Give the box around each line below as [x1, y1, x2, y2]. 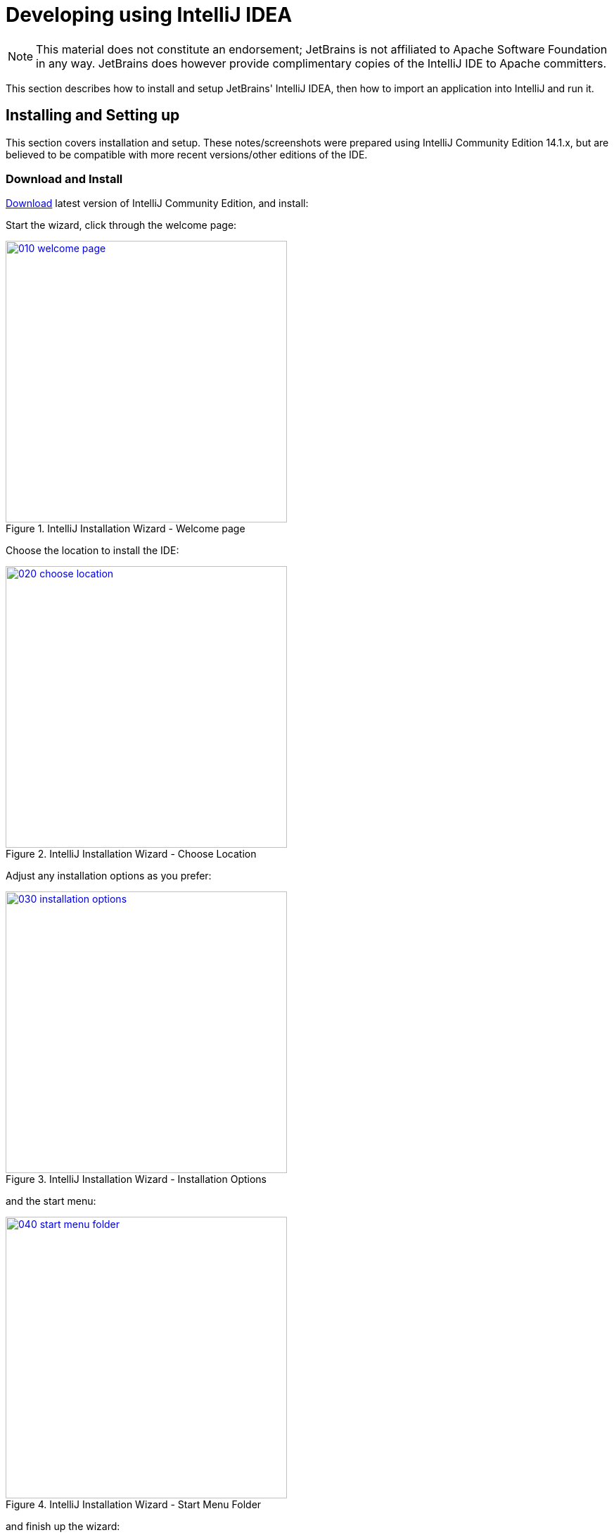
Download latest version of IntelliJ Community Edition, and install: [6, 197, 309, 210]
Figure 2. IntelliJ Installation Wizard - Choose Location [6, 848, 257, 860]
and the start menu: [6, 1195, 96, 1208]
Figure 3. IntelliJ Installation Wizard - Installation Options [6, 1173, 267, 1186]
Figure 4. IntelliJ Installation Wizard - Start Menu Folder [6, 1498, 262, 1511]
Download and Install [6, 171, 123, 186]
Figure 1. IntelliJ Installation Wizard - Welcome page [6, 522, 245, 535]
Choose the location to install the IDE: [6, 544, 179, 557]
